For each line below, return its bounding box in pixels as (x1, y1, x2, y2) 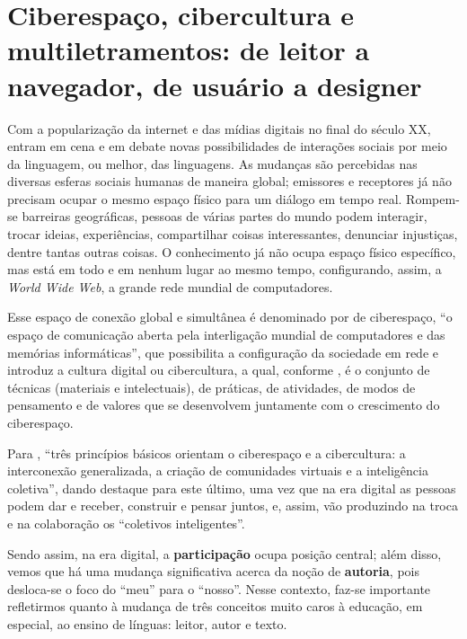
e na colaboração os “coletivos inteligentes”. (7, 513, 245, 532)
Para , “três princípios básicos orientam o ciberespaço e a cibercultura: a (7, 443, 406, 462)
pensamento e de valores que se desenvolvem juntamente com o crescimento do (7, 395, 440, 414)
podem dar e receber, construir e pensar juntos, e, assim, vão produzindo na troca (7, 496, 458, 515)
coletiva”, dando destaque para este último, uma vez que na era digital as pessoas (7, 478, 456, 497)
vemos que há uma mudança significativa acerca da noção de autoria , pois (7, 562, 419, 581)
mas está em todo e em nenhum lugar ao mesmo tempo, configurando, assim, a (7, 260, 442, 279)
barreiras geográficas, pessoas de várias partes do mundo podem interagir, (22, 207, 427, 226)
